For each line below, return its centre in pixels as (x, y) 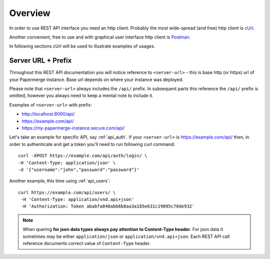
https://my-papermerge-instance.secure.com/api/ (73, 128)
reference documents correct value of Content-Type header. (87, 243)
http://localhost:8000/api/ (48, 114)
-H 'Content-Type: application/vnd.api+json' (77, 199)
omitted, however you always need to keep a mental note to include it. (81, 95)
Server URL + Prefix (40, 61)
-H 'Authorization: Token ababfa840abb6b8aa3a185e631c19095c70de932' (108, 206)
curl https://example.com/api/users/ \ (67, 192)
